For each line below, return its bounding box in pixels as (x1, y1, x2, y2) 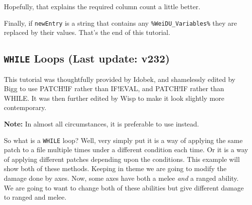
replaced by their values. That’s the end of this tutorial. (4, 27, 170, 37)
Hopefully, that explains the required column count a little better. (4, 1, 200, 11)
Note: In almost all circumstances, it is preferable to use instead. (4, 119, 199, 128)
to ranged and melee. (4, 192, 67, 202)
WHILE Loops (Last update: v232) (4, 51, 170, 66)
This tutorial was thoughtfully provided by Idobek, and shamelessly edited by (4, 74, 235, 84)
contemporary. (4, 102, 47, 112)
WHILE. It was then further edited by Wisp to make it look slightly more (4, 93, 225, 103)
